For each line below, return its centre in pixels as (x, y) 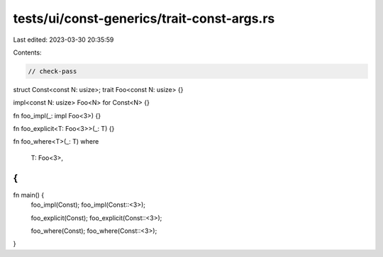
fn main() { (29, 195)
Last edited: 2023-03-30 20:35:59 (63, 40)
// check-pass (52, 71)
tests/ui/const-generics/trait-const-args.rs (144, 18)
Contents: (27, 52)
